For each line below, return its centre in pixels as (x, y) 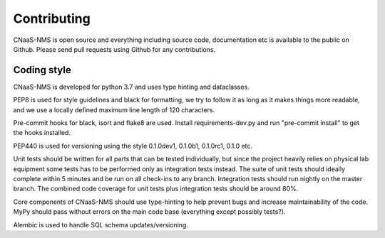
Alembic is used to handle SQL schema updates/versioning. (101, 225)
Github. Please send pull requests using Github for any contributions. (114, 49)
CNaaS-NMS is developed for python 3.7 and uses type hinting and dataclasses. (131, 87)
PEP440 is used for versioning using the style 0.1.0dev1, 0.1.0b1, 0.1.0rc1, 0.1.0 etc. (133, 146)
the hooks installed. (42, 133)
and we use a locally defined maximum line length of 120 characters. (114, 109)
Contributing (52, 18)
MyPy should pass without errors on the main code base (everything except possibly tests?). (149, 212)
